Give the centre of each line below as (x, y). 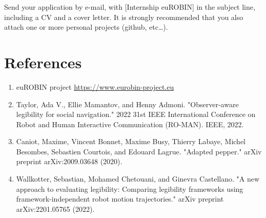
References (43, 62)
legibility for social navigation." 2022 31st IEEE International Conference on (136, 114)
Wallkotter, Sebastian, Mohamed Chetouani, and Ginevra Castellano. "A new (138, 179)
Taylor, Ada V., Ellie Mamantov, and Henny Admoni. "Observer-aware (127, 104)
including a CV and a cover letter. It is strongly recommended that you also (124, 17)
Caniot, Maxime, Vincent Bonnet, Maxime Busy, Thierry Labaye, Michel (131, 141)
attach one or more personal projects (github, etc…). (86, 27)
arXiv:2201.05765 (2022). (55, 209)
